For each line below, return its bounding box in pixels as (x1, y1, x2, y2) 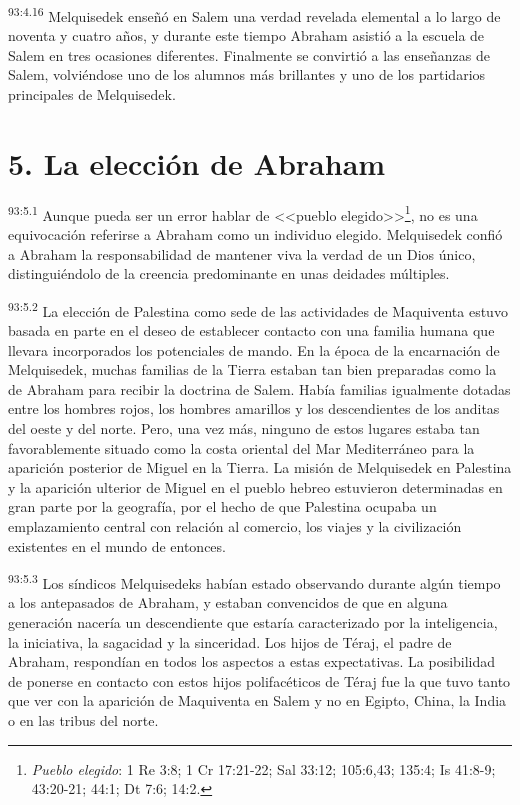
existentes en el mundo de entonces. (8, 535, 226, 556)
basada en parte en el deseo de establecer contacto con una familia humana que (8, 320, 495, 341)
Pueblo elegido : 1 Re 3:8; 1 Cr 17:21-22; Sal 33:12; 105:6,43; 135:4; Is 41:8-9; (31, 758, 496, 779)
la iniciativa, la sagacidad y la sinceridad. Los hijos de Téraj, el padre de (8, 631, 452, 652)
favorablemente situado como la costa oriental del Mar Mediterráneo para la (8, 437, 475, 458)
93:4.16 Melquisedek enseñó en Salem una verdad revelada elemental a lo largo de (8, 3, 501, 26)
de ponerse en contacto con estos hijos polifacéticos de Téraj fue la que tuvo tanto (8, 670, 511, 691)
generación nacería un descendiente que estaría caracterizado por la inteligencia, (8, 612, 498, 632)
